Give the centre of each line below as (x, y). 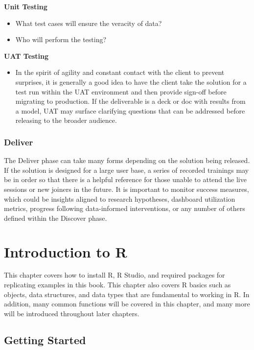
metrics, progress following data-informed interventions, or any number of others (125, 208)
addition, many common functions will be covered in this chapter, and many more (127, 304)
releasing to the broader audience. (66, 120)
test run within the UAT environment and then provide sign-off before (121, 91)
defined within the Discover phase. (56, 218)
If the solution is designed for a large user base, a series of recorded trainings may (127, 170)
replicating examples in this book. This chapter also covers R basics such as (117, 285)
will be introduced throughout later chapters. (72, 313)
